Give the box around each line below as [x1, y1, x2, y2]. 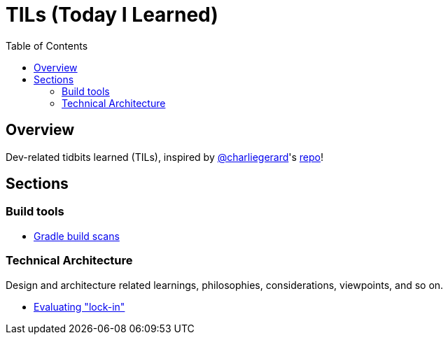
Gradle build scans [34, 229, 120, 242]
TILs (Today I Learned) [6, 3, 218, 27]
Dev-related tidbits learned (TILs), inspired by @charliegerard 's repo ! [6, 150, 324, 163]
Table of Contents [6, 39, 88, 52]
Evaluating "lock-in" [34, 300, 125, 313]
